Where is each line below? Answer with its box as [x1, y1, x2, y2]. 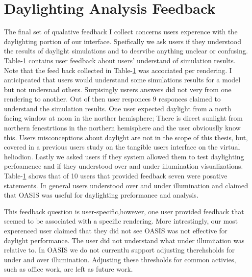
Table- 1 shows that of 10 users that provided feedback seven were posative [4, 171, 227, 181]
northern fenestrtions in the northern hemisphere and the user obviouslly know [4, 123, 241, 133]
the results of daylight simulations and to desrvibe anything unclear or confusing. [4, 46, 248, 56]
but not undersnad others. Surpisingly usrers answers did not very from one [4, 84, 231, 94]
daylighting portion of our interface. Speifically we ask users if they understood [4, 36, 241, 46]
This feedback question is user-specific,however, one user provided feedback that [4, 206, 244, 216]
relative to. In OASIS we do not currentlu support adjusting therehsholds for [4, 245, 235, 255]
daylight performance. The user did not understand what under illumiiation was [4, 235, 245, 245]
